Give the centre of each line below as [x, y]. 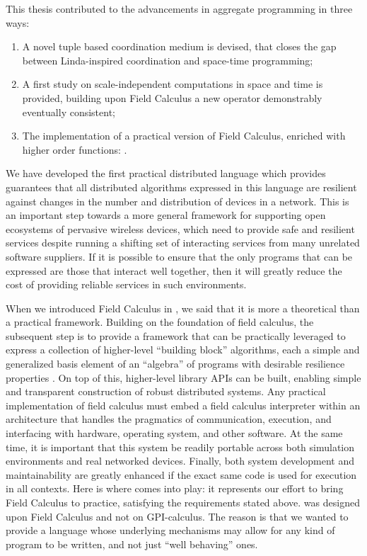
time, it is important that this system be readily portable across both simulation [180, 447]
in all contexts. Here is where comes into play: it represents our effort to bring [175, 488]
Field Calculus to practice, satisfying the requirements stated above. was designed [183, 502]
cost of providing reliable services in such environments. [126, 284]
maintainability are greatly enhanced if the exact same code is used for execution [181, 474]
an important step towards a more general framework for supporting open [166, 215]
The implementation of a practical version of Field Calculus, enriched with [184, 136]
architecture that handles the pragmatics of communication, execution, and [169, 419]
